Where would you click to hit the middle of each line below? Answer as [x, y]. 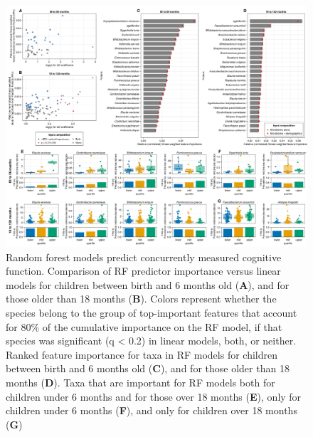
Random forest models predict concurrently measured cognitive [144, 257]
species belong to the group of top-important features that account [152, 313]
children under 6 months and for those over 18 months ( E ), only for [154, 396]
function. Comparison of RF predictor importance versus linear [143, 271]
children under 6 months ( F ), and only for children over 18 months [152, 410]
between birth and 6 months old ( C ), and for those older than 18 [148, 368]
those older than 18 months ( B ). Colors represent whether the [141, 299]
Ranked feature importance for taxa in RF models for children [142, 354]
